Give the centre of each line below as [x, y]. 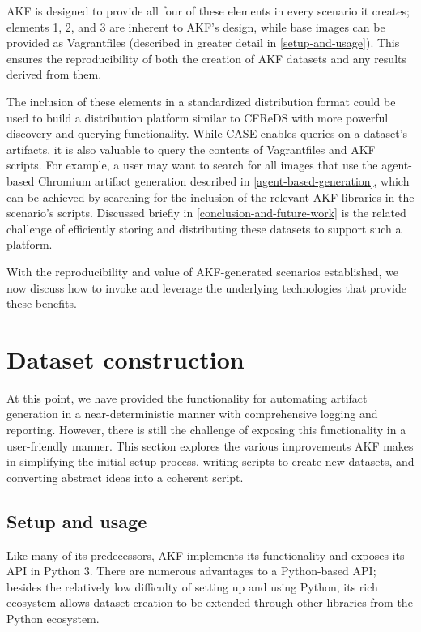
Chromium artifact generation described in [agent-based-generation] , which [223, 180]
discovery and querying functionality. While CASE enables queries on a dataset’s [207, 133]
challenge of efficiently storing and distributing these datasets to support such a [204, 228]
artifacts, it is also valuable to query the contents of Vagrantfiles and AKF [191, 149]
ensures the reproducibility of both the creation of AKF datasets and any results [206, 58]
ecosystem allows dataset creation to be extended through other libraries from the [210, 602]
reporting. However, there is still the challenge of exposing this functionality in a [206, 429]
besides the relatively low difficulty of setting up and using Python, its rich [192, 586]
